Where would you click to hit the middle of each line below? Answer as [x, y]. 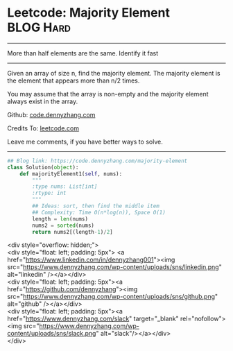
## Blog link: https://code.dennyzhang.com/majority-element [97, 161]
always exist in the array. [43, 101]
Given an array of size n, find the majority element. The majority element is [114, 73]
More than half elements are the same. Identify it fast [83, 53]
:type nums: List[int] [65, 187]
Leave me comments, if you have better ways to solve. [85, 142]
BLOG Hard [39, 27]
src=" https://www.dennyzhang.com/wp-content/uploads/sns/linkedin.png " [114, 267]
